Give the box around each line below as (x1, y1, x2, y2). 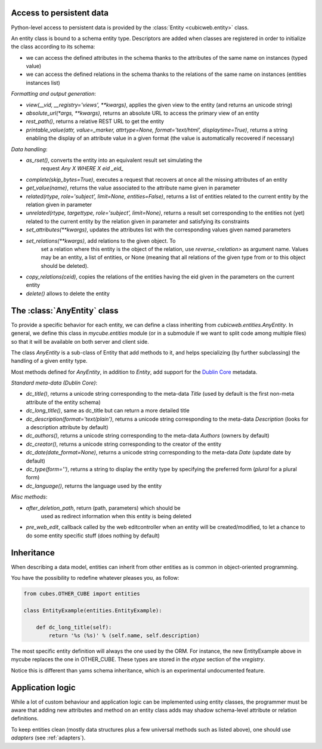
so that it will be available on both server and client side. (11, 338, 149, 345)
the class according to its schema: (11, 43, 95, 50)
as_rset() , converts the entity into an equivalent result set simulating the (26, 156, 203, 164)
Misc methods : (11, 493, 48, 500)
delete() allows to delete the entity (26, 290, 110, 297)
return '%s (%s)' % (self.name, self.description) (48, 632, 200, 639)
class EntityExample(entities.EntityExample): (23, 607, 162, 614)
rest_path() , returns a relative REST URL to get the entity (26, 118, 164, 125)
